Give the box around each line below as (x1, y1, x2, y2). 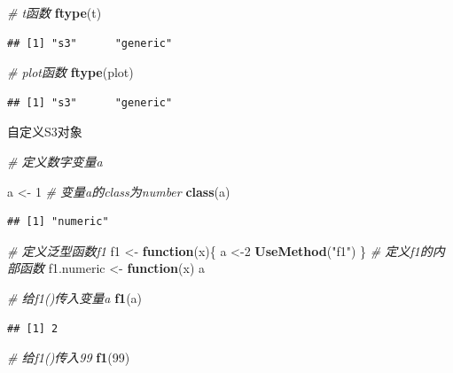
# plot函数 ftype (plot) (7, 63, 134, 82)
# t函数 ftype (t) (7, 4, 102, 21)
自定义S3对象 (7, 122, 82, 141)
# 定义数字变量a (7, 152, 103, 170)
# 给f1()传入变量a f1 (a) (7, 288, 143, 307)
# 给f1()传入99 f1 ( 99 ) (7, 348, 130, 367)
